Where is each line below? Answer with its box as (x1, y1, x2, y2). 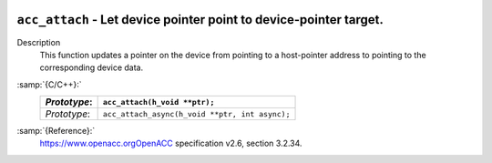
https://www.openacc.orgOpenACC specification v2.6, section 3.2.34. (39, 138, 302, 149)
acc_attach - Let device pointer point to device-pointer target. (16, 12, 384, 27)
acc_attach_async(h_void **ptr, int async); (102, 109, 291, 118)
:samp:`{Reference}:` (16, 126, 96, 137)
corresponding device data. (39, 62, 144, 73)
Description (16, 36, 61, 47)
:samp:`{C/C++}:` (16, 78, 82, 90)
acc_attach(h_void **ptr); (102, 97, 215, 107)
